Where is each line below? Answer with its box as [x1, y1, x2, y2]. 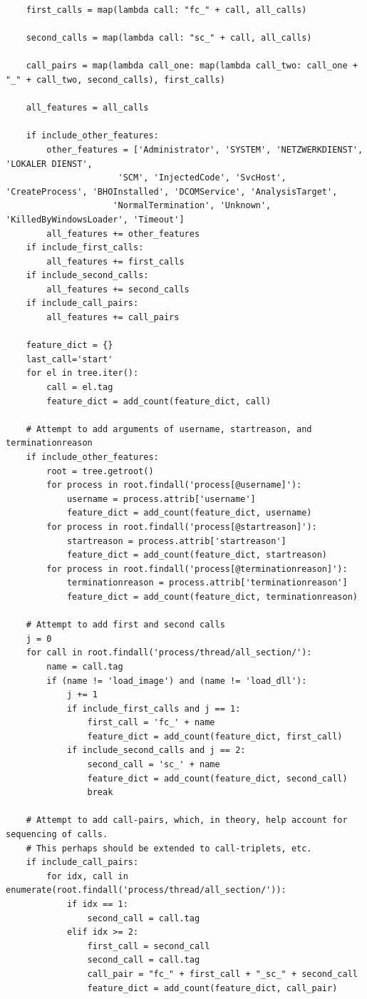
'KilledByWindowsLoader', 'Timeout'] [6, 214, 185, 225]
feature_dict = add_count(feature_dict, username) [66, 508, 312, 518]
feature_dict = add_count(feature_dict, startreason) [66, 550, 328, 560]
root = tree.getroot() [46, 466, 154, 476]
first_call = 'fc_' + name [87, 717, 215, 728]
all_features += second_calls [46, 284, 190, 294]
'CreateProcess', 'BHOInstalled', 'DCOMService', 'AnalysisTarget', [6, 186, 338, 197]
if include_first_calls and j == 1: [66, 703, 241, 714]
